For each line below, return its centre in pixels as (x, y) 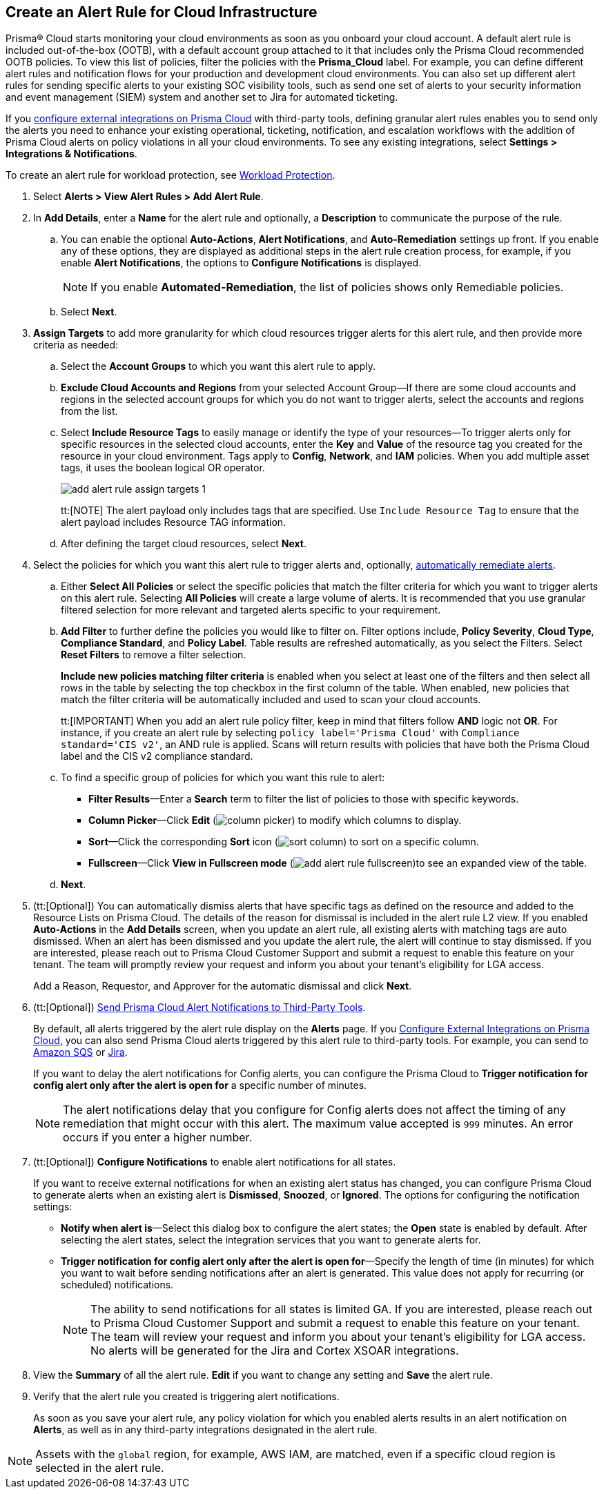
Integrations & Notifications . (71, 154)
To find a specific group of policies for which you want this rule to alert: (223, 778)
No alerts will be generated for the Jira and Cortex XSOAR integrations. (275, 1351)
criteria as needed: (76, 345)
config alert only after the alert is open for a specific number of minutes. (200, 1085)
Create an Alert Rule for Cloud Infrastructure (162, 12)
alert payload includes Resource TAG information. (174, 522)
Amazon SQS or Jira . (80, 1052)
